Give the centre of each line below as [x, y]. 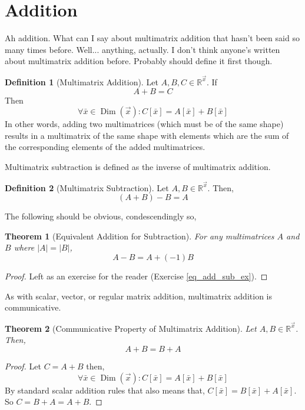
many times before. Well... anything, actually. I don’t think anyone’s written [142, 49]
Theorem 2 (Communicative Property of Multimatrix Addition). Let [131, 328]
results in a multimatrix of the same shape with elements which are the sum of [147, 135]
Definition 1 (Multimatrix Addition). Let [82, 81]
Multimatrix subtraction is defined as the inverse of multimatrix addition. [138, 166]
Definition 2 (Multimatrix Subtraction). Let [87, 187]
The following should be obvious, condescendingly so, [101, 216]
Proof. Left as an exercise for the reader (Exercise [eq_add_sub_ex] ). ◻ [136, 276]
